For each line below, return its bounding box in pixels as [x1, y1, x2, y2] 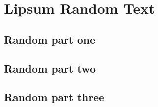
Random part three [4, 89, 105, 105]
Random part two [4, 60, 96, 76]
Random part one [4, 31, 96, 47]
